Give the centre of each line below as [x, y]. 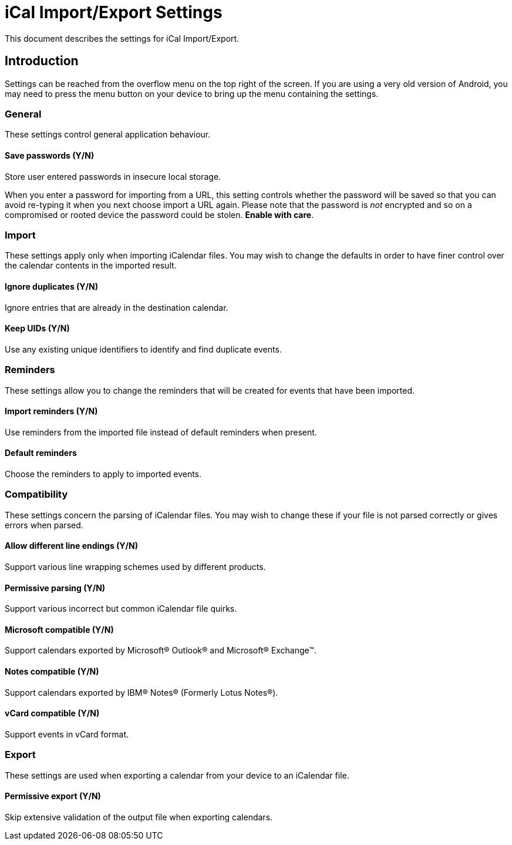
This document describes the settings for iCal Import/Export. [122, 38]
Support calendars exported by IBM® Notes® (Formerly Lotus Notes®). [142, 692]
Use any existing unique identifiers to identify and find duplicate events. [143, 349]
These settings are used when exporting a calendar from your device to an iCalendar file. [177, 775]
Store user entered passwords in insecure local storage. [113, 176]
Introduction [42, 61]
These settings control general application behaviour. [108, 135]
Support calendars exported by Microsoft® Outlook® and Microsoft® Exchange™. [161, 650]
